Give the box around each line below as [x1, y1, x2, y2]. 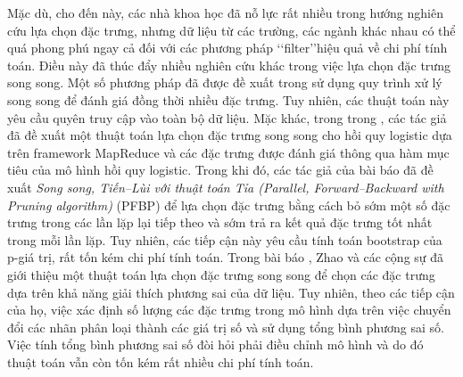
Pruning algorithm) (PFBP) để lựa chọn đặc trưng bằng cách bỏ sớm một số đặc [7, 195, 451, 214]
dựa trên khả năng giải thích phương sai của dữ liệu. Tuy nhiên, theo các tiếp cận [7, 283, 455, 301]
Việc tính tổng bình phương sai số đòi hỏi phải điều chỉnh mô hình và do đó [7, 335, 424, 354]
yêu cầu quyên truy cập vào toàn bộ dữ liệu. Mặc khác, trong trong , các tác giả [7, 108, 447, 127]
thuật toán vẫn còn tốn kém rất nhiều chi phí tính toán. [7, 352, 314, 371]
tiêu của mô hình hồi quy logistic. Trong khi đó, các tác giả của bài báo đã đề [7, 160, 434, 179]
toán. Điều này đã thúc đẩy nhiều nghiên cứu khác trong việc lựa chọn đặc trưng [7, 55, 451, 74]
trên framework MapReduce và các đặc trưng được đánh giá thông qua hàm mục [7, 143, 450, 161]
